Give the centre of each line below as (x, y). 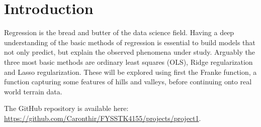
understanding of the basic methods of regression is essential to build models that (130, 42)
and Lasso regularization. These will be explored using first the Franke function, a (130, 72)
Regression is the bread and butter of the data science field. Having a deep (119, 32)
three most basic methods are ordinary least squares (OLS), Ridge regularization (128, 61)
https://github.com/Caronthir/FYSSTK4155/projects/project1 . (103, 118)
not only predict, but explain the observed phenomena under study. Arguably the (129, 52)
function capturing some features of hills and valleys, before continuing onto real (128, 82)
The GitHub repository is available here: (66, 108)
